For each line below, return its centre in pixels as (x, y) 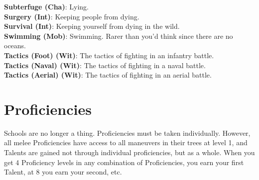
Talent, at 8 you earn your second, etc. (63, 172)
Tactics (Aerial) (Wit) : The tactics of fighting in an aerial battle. (108, 75)
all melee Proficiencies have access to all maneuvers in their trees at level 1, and (126, 142)
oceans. (15, 45)
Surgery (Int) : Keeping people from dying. (72, 16)
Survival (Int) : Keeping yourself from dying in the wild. (92, 26)
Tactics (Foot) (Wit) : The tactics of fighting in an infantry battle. (109, 55)
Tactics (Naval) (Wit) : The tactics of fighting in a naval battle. (105, 65)
